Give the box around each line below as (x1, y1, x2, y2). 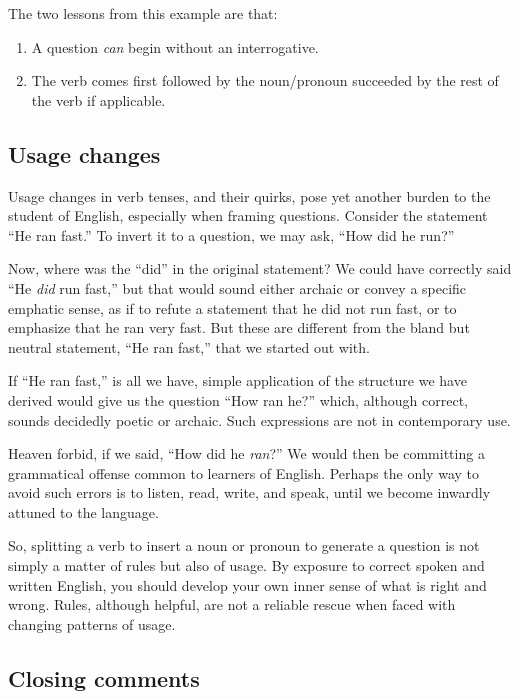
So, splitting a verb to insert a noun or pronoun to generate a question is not (8, 535, 480, 556)
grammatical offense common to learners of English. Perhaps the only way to (8, 462, 479, 483)
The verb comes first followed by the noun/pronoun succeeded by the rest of (31, 70, 499, 91)
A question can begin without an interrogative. (31, 36, 319, 57)
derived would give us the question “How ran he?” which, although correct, (8, 389, 468, 410)
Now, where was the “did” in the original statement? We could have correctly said (8, 258, 512, 279)
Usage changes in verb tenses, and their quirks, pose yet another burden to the (8, 185, 491, 206)
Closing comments (8, 662, 200, 693)
